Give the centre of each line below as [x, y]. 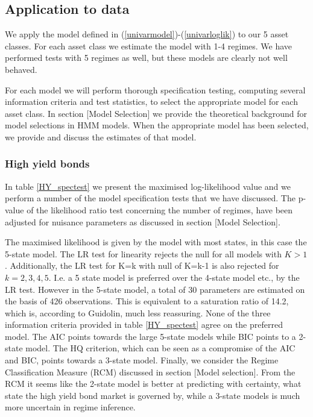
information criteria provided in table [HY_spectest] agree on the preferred [144, 325]
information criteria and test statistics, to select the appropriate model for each [151, 102]
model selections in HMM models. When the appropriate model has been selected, [157, 125]
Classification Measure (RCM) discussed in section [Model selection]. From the [150, 372]
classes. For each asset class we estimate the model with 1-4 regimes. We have [149, 45]
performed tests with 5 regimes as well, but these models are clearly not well [146, 58]
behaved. [21, 69]
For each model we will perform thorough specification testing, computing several [155, 89]
